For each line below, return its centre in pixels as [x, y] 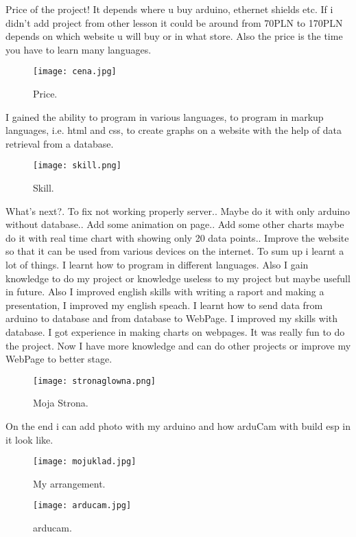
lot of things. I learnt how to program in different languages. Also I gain [157, 265]
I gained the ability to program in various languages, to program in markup [165, 116]
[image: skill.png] [77, 166]
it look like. [29, 439]
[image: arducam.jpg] [82, 506]
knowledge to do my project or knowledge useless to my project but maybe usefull [178, 278]
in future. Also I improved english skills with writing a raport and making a [165, 292]
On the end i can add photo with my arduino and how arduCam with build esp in [178, 426]
